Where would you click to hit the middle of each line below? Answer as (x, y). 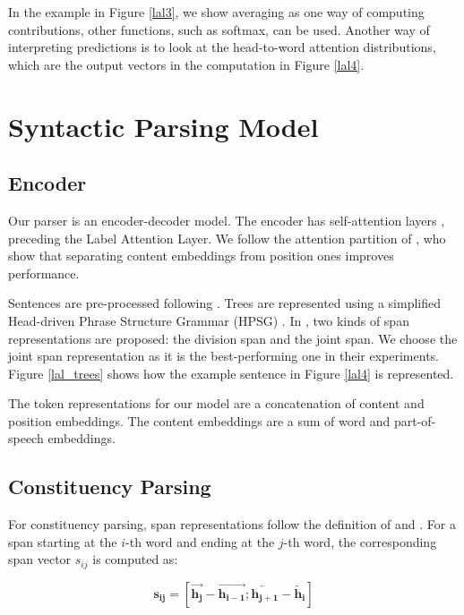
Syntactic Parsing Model (163, 126)
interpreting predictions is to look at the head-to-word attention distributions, (222, 47)
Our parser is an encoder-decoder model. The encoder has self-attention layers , (227, 220)
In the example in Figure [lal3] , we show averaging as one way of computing (216, 12)
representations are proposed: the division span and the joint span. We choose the (233, 338)
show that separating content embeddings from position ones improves (201, 256)
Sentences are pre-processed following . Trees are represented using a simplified (224, 303)
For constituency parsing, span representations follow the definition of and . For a (232, 524)
